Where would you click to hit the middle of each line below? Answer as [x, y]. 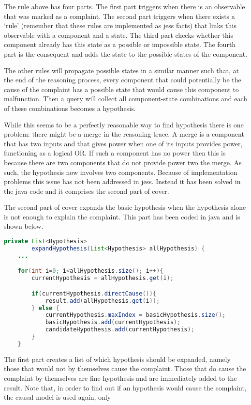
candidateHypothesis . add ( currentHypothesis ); [120, 330]
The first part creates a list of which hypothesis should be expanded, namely [117, 359]
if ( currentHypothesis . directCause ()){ [94, 293]
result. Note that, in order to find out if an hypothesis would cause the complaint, [125, 387]
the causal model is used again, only [58, 397]
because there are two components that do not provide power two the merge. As [123, 162]
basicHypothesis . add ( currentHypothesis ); [113, 322]
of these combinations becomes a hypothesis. [70, 108]
